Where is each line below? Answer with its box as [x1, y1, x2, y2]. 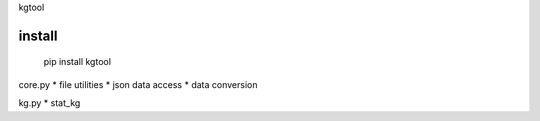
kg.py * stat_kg [18, 97, 81, 109]
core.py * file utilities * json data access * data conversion [18, 78, 258, 90]
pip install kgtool [43, 56, 112, 68]
